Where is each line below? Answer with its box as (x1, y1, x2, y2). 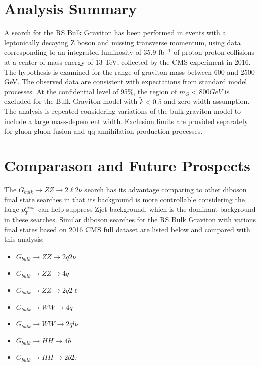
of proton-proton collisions (174, 47, 255, 57)
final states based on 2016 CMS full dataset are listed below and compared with (4, 224, 250, 234)
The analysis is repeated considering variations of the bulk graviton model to (4, 106, 241, 116)
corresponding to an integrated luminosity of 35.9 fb (4, 47, 165, 57)
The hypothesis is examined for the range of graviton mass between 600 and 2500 (4, 66, 255, 77)
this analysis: (4, 234, 44, 245)
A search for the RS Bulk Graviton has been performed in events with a (4, 27, 226, 38)
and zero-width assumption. (164, 96, 250, 106)
